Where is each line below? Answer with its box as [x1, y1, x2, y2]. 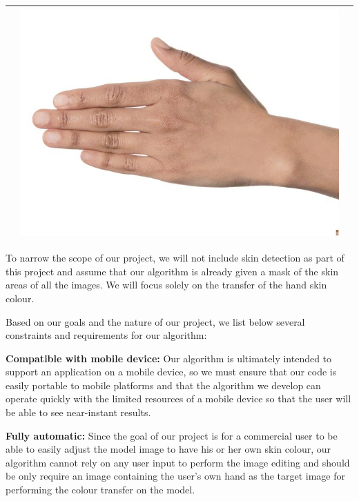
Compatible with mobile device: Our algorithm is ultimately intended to [6, 351, 332, 365]
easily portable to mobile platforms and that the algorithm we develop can [6, 377, 321, 392]
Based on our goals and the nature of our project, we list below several [6, 314, 305, 328]
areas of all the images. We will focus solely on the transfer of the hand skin [6, 277, 327, 292]
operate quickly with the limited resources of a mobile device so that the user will [6, 391, 351, 406]
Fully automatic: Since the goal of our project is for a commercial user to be [6, 428, 338, 442]
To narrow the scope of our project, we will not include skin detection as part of [6, 250, 345, 265]
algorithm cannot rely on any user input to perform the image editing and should [6, 455, 350, 469]
